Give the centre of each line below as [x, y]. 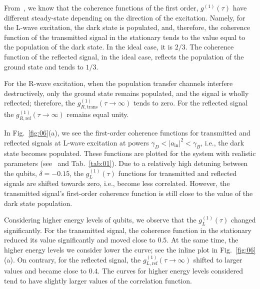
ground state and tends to [44, 66]
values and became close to [45, 271]
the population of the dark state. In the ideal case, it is [88, 47]
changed [243, 220]
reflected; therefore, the [40, 103]
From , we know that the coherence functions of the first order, [101, 7]
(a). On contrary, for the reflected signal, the [72, 259]
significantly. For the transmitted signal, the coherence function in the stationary [128, 230]
